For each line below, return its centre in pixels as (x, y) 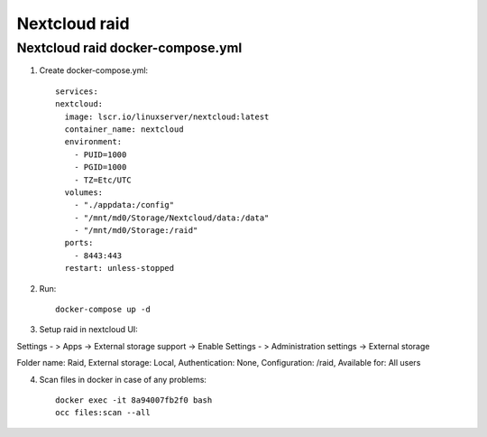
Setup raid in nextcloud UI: (89, 330)
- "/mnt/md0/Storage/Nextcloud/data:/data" (171, 218)
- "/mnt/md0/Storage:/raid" (136, 231)
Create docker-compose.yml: (94, 70)
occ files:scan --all (103, 413)
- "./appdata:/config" (124, 205)
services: (77, 91)
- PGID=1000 (100, 167)
